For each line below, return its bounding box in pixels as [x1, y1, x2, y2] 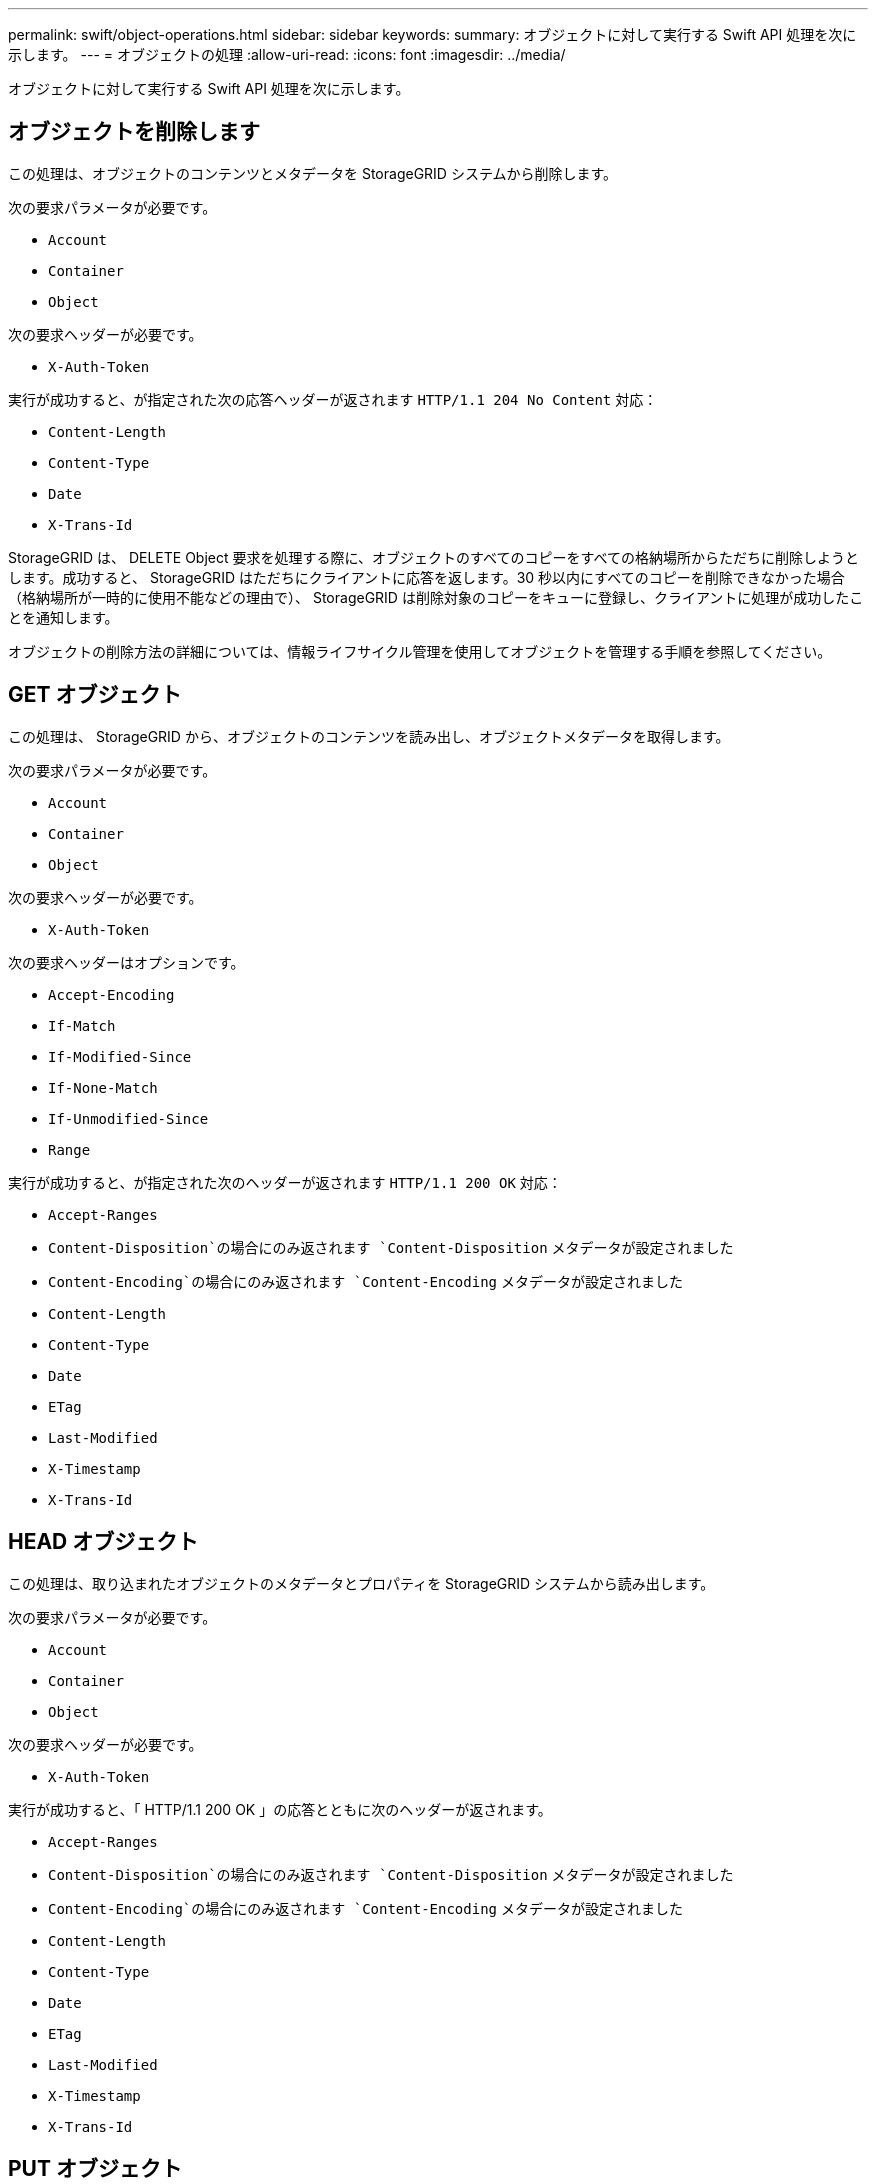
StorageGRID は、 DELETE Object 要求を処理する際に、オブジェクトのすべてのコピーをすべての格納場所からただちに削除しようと [8, 548, 859, 566]
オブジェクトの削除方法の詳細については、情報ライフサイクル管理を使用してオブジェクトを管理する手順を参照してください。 [8, 642, 832, 660]
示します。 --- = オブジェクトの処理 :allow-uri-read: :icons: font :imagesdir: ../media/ [8, 46, 566, 63]
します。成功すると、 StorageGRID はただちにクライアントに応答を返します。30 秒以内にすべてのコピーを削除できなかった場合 [8, 568, 845, 586]
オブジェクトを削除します [8, 119, 260, 145]
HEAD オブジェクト [8, 1529, 199, 1555]
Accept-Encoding [48, 986, 175, 1003]
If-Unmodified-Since [48, 1110, 209, 1127]
